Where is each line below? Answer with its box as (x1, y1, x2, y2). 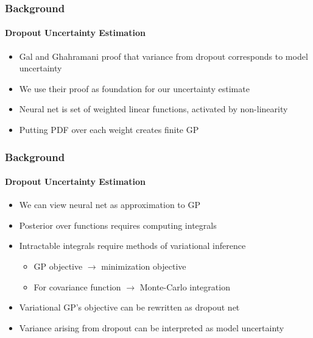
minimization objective (101, 260, 186, 273)
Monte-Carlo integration (139, 280, 230, 293)
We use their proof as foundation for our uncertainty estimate (19, 82, 250, 95)
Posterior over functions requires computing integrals (19, 218, 217, 231)
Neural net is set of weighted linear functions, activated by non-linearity (19, 102, 288, 115)
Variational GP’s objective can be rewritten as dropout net (19, 301, 240, 314)
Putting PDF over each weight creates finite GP (19, 123, 199, 136)
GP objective (33, 260, 83, 273)
